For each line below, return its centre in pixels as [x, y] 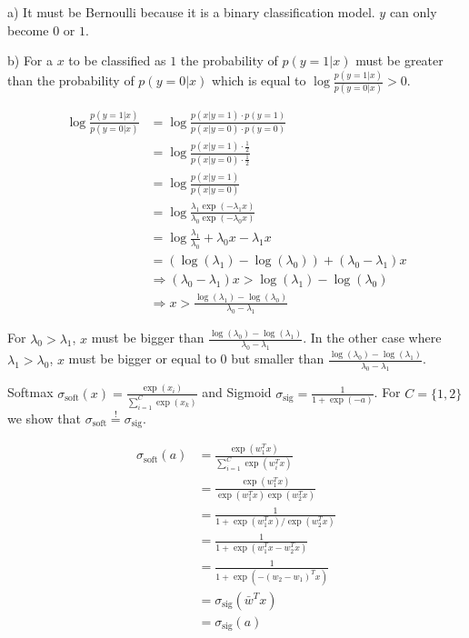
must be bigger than [148, 338]
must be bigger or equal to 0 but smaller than [196, 359]
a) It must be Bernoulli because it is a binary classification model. [191, 12]
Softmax [30, 392]
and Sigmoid [237, 392]
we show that [44, 418]
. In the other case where [372, 338]
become [28, 30]
